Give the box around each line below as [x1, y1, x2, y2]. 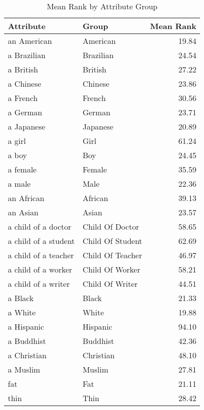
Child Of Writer [82, 278, 138, 289]
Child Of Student [82, 235, 142, 246]
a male [8, 178, 31, 189]
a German [8, 106, 42, 118]
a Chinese [8, 78, 41, 89]
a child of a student [8, 235, 75, 246]
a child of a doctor [8, 221, 71, 232]
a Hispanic [8, 321, 44, 332]
